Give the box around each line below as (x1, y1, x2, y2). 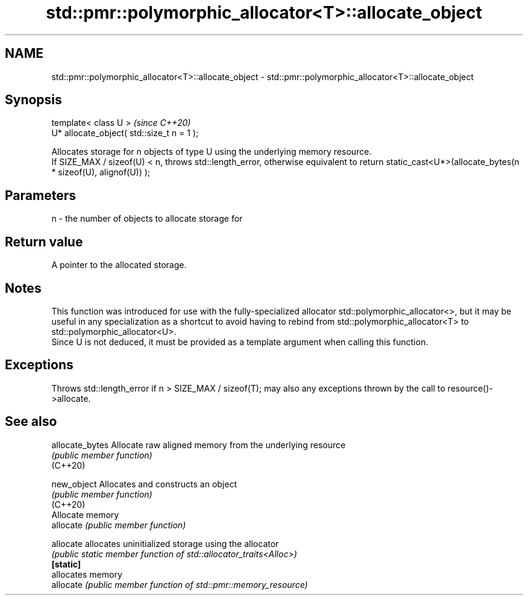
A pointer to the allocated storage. (51, 260, 187, 270)
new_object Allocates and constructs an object (51, 478, 237, 489)
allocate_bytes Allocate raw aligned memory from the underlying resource (51, 439, 346, 450)
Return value (5, 234, 83, 249)
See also (5, 414, 57, 430)
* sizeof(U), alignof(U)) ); (51, 167, 151, 178)
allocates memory (51, 569, 122, 580)
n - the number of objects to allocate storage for (51, 213, 243, 224)
